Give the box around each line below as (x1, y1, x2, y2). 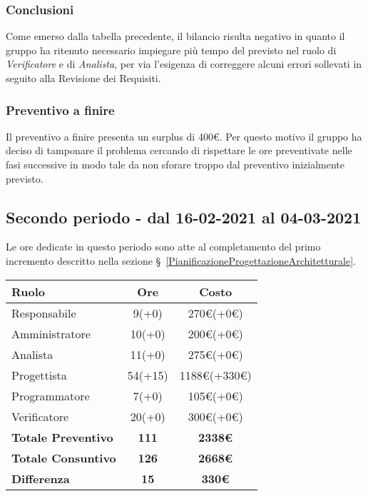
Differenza (11, 470, 70, 487)
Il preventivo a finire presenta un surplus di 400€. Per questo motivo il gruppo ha (6, 128, 362, 143)
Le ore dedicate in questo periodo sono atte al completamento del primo (6, 239, 321, 254)
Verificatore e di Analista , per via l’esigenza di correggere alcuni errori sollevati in (6, 56, 362, 71)
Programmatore (11, 387, 90, 404)
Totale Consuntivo (11, 449, 116, 466)
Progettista (11, 366, 67, 383)
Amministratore (11, 325, 91, 342)
